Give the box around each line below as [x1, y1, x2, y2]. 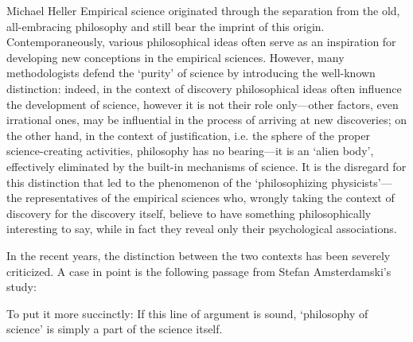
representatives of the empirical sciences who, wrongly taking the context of [25, 189, 395, 206]
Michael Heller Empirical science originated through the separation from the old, [6, 2, 400, 18]
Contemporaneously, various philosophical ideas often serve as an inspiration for [6, 33, 396, 50]
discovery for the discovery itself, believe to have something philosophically [6, 204, 372, 221]
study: [6, 278, 37, 295]
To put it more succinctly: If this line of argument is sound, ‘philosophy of [6, 305, 368, 321]
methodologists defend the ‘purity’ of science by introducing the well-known [6, 64, 376, 81]
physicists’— [331, 173, 392, 190]
